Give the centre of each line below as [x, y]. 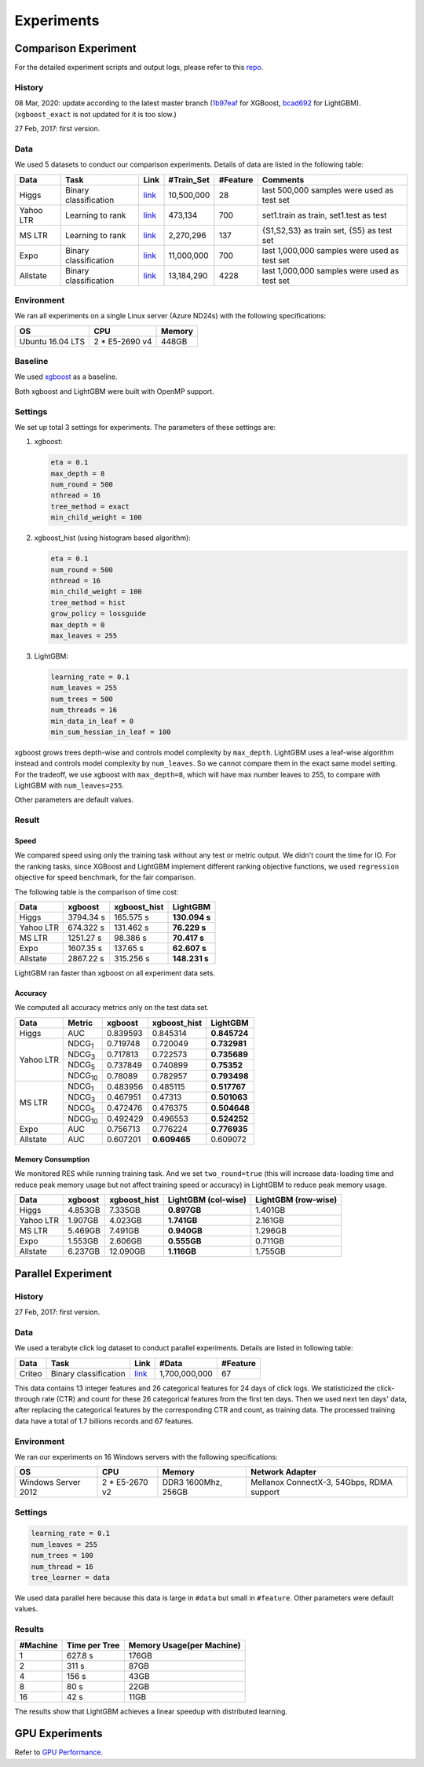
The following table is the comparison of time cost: [97, 891]
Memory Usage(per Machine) [185, 1645]
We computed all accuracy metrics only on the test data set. [112, 1008]
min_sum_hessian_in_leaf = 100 [111, 732]
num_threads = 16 [84, 710]
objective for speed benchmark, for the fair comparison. [105, 877]
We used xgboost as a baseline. [66, 377]
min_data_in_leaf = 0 [92, 721]
